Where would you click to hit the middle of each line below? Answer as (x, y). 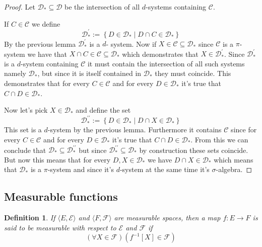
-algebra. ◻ (234, 169)
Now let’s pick (26, 110)
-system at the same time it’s (165, 169)
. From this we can (219, 139)
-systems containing (176, 7)
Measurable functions (61, 196)
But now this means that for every (57, 159)
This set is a (23, 130)
